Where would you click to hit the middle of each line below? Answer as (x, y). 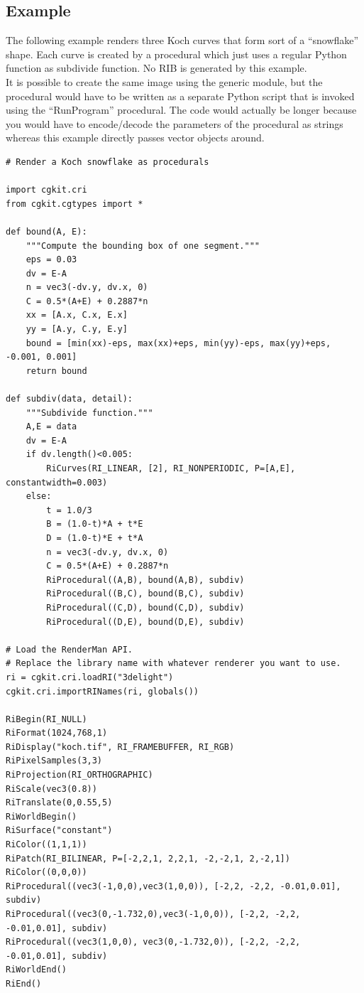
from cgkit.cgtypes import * (75, 204)
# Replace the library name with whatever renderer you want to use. (173, 664)
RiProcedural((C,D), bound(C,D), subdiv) (145, 607)
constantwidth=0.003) (57, 482)
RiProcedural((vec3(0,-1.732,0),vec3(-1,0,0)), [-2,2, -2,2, (153, 914)
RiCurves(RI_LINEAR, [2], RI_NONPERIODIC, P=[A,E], (171, 469)
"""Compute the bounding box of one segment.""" (143, 246)
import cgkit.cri (46, 190)
